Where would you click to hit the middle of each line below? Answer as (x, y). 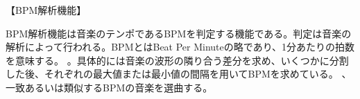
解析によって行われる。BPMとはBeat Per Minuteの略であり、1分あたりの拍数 (180, 47)
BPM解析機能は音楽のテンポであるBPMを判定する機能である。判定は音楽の (179, 33)
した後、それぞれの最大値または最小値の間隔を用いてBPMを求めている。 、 (179, 74)
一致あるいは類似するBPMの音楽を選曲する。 (109, 87)
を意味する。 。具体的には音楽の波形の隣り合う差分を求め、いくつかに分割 (177, 60)
